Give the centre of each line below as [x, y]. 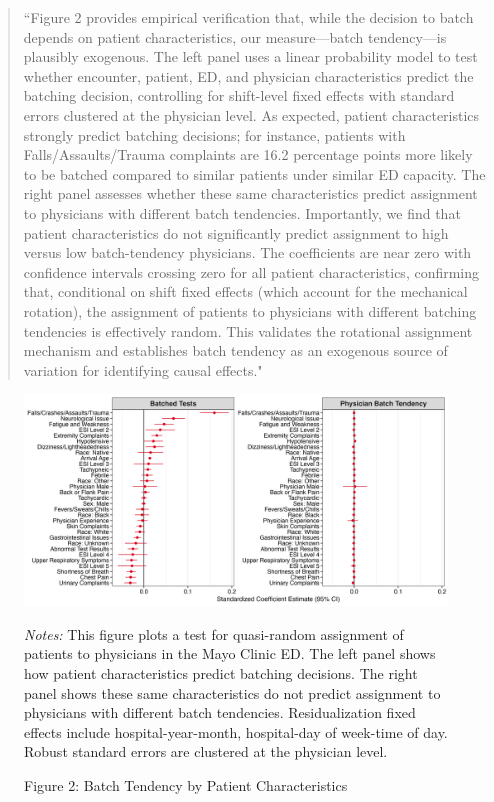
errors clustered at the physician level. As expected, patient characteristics [251, 114]
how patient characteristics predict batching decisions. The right [221, 673]
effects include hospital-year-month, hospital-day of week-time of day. [236, 731]
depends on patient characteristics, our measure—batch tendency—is [235, 36]
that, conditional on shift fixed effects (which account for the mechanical [245, 291]
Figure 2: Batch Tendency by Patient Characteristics [186, 785]
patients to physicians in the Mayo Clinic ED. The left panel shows [230, 653]
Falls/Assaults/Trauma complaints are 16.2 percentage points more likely [248, 154]
